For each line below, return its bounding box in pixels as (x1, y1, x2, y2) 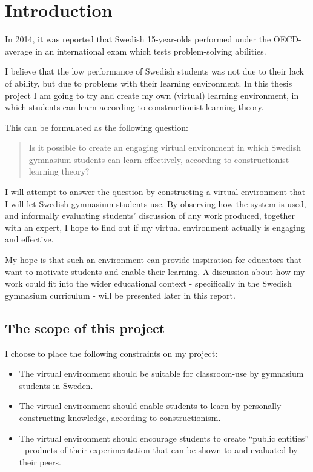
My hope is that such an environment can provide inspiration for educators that (5, 253, 302, 266)
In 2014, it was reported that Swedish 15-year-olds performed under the (5, 33, 271, 45)
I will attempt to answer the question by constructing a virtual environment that (5, 185, 306, 198)
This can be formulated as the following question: (5, 121, 188, 133)
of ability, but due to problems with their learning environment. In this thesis (5, 76, 292, 89)
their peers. (19, 455, 61, 468)
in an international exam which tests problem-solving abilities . (35, 44, 266, 57)
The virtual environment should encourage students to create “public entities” (19, 431, 309, 444)
